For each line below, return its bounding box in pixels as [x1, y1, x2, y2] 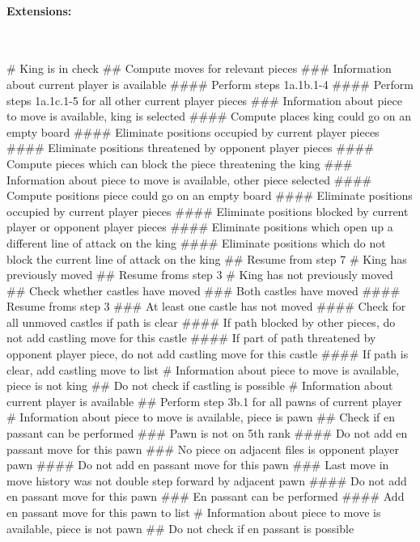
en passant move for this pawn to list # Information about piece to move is [6, 504, 381, 521]
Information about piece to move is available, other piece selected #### [6, 171, 372, 188]
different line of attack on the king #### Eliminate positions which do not [6, 234, 386, 251]
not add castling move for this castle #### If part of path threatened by [6, 329, 376, 346]
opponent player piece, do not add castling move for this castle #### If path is [6, 345, 409, 362]
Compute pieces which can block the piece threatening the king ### [6, 155, 353, 171]
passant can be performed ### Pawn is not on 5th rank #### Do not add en [6, 425, 408, 442]
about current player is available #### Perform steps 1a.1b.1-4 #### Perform [6, 75, 414, 92]
